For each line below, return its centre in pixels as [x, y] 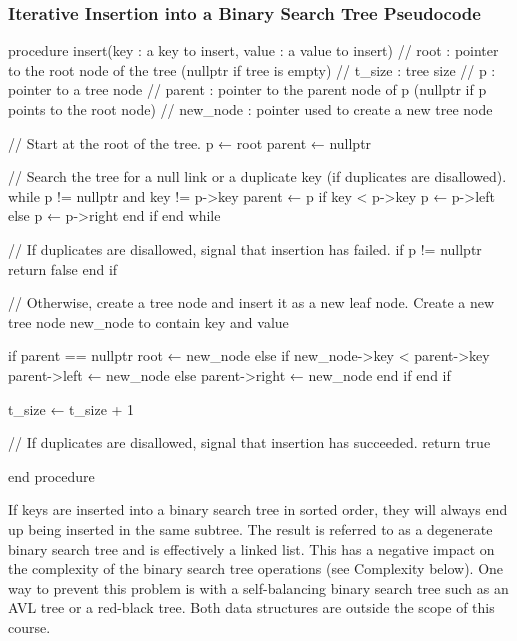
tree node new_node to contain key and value [148, 321]
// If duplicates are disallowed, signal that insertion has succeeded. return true [249, 442]
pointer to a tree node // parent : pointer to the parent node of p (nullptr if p [247, 89]
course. [29, 626]
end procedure [51, 475]
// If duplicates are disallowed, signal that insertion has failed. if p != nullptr [245, 248]
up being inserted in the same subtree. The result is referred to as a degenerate [250, 528]
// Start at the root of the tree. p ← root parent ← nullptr [190, 142]
